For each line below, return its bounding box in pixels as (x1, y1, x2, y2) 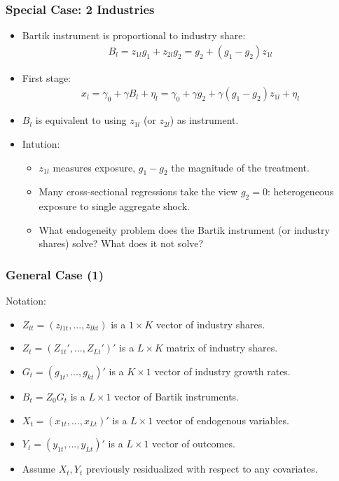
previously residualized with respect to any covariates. (85, 461, 318, 476)
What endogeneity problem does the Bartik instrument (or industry (39, 222, 330, 237)
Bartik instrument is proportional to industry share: (22, 28, 246, 43)
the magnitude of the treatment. (171, 160, 310, 174)
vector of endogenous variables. (155, 412, 289, 427)
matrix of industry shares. (166, 340, 278, 355)
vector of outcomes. (152, 436, 235, 451)
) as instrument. (169, 113, 239, 127)
